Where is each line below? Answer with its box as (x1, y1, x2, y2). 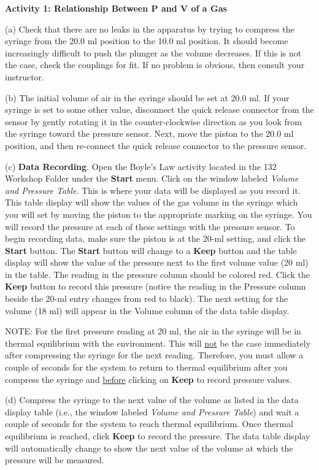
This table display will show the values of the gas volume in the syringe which (5, 196, 298, 209)
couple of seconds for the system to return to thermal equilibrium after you (5, 361, 288, 374)
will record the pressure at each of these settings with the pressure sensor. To (5, 220, 295, 233)
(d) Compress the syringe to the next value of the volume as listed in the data (5, 393, 299, 406)
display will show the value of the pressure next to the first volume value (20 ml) (5, 256, 309, 269)
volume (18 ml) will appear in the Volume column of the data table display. (5, 304, 290, 317)
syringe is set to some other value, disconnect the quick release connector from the (5, 103, 314, 116)
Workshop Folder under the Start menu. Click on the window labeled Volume (5, 172, 299, 185)
